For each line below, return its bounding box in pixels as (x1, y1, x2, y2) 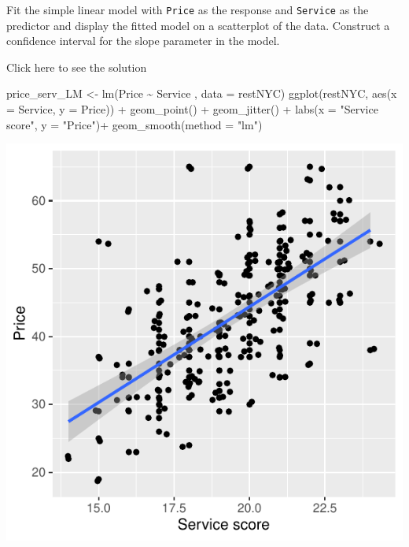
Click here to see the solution (6, 58, 147, 75)
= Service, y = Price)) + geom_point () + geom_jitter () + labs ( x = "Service (6, 101, 378, 117)
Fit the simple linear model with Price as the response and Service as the (6, 2, 369, 17)
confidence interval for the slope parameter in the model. (6, 32, 280, 49)
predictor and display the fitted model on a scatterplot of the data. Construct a (6, 17, 390, 33)
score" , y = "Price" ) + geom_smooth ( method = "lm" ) (6, 116, 263, 132)
